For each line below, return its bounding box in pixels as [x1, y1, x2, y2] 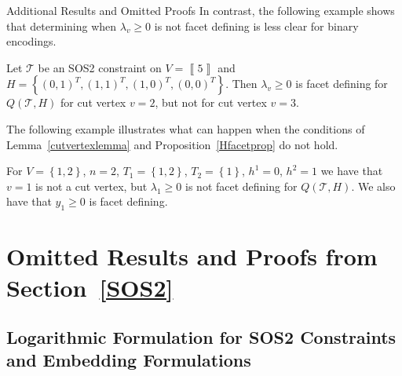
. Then [225, 75, 258, 92]
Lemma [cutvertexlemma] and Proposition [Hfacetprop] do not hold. [6, 136, 338, 152]
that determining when [6, 17, 117, 34]
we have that [320, 162, 383, 179]
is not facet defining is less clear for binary [154, 17, 359, 34]
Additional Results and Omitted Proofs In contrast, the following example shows [6, 2, 395, 18]
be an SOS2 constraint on [38, 59, 162, 75]
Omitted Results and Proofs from [6, 240, 378, 272]
